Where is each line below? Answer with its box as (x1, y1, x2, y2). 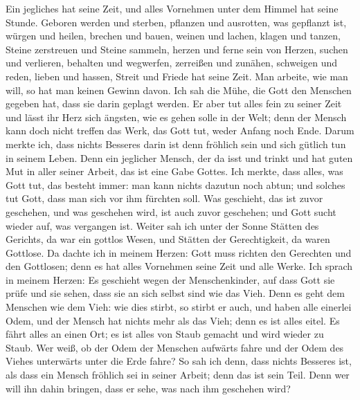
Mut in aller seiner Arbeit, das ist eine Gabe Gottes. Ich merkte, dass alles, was (6, 164, 343, 179)
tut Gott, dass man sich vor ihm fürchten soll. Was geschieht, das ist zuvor (6, 191, 323, 206)
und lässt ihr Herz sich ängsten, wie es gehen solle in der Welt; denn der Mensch (6, 109, 347, 124)
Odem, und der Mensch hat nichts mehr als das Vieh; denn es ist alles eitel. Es (6, 313, 340, 327)
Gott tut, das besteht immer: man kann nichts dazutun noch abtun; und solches (6, 177, 345, 192)
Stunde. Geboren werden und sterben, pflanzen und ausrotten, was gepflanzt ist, (6, 15, 347, 29)
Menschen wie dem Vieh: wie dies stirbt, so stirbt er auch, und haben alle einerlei (6, 300, 352, 314)
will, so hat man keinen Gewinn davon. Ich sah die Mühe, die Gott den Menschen (6, 82, 352, 97)
